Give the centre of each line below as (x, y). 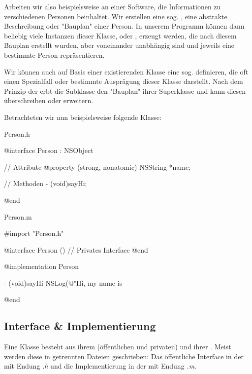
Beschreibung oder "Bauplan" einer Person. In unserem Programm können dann (124, 26)
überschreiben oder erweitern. (49, 100)
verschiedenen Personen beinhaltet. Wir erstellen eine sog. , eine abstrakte (116, 16)
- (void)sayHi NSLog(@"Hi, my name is (63, 282)
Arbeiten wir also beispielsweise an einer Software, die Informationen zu (112, 6)
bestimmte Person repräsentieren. (54, 55)
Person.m (18, 216)
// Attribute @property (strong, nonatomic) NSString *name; (97, 167)
